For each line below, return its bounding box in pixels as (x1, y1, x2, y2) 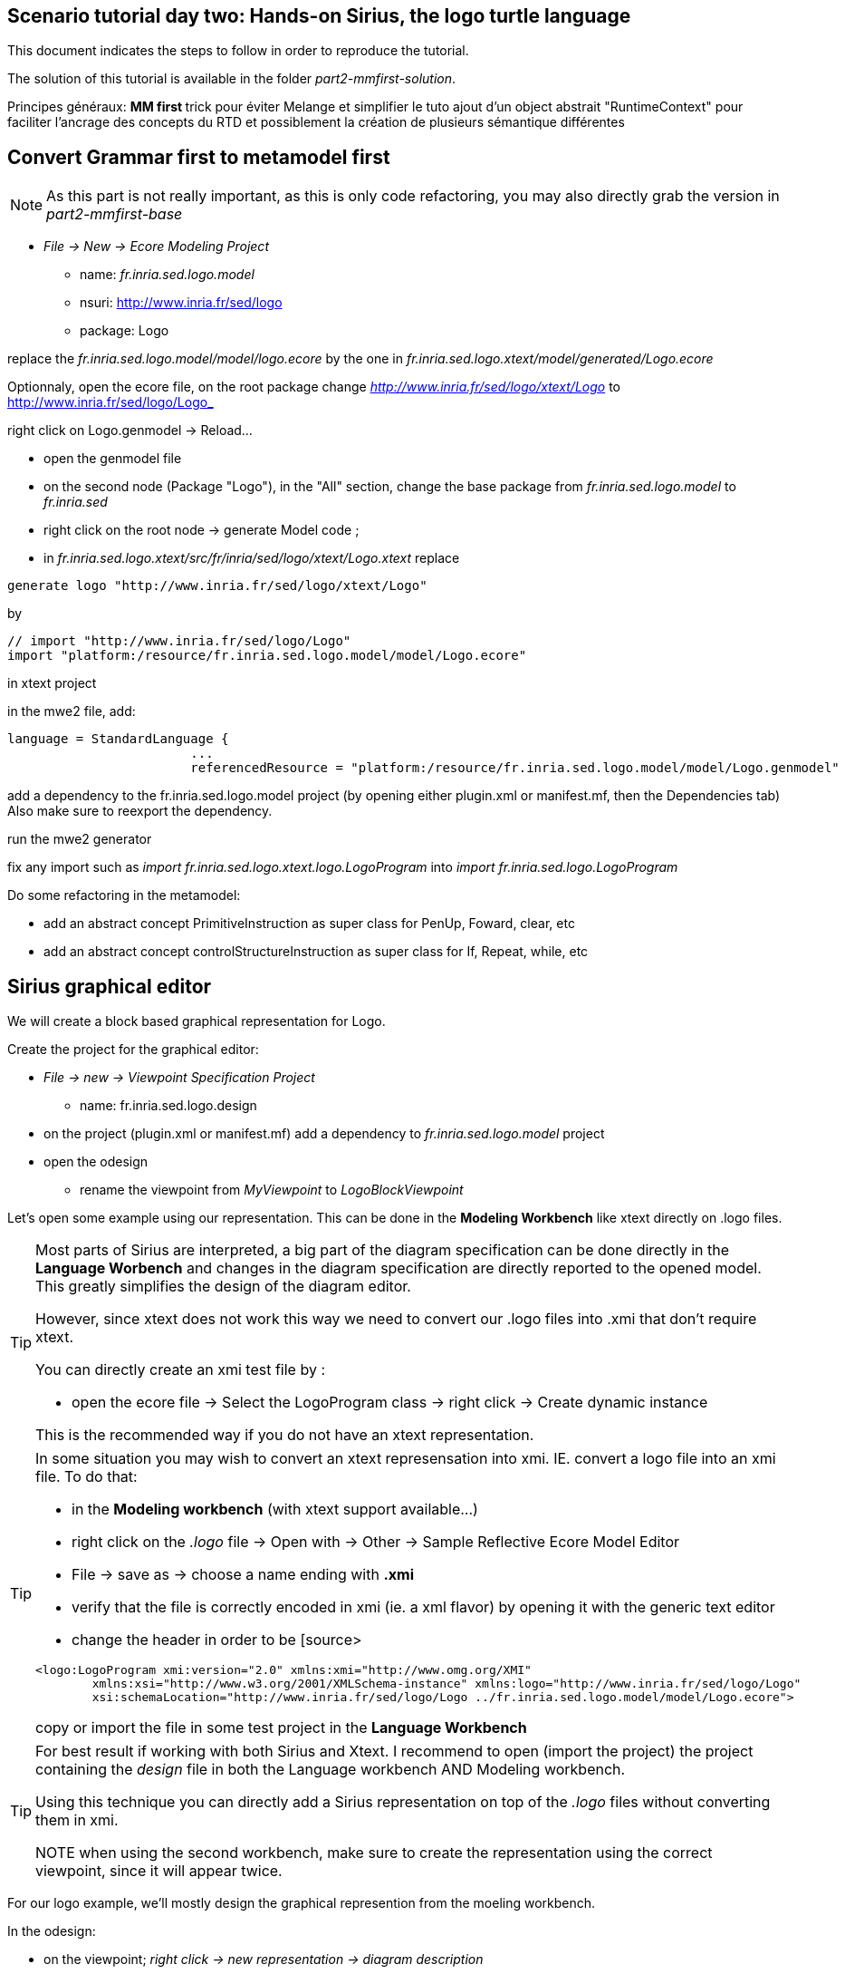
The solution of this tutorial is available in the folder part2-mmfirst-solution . (7, 71, 456, 87)
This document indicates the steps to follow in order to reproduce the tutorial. (7, 43, 469, 59)
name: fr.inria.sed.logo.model (80, 266, 254, 283)
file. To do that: (35, 1467, 138, 1486)
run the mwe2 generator (7, 831, 152, 847)
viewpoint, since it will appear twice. (35, 1862, 283, 1881)
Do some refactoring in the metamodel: (7, 887, 241, 904)
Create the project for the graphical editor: (7, 1041, 259, 1058)
